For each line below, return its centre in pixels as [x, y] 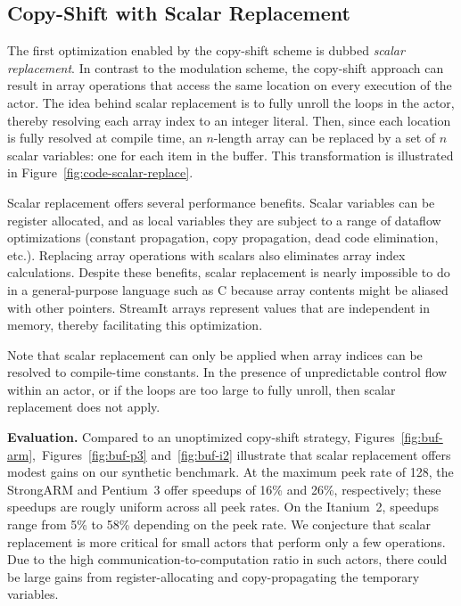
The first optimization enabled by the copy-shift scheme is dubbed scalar [206, 50]
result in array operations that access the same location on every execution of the [230, 85]
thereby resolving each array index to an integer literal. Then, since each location [229, 120]
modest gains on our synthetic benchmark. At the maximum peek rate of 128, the [230, 472]
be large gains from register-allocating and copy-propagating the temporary [214, 576]
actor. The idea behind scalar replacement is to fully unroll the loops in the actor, [231, 102]
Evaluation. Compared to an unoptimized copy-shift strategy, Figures [201, 437]
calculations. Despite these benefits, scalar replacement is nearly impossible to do [229, 272]
